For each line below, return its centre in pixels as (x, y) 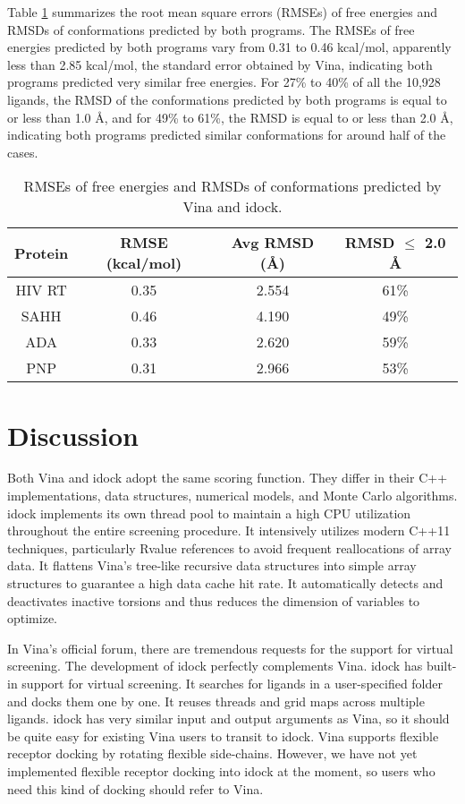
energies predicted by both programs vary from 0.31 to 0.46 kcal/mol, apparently (229, 47)
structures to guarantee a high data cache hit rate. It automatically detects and (225, 583)
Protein (42, 252)
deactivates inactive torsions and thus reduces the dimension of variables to (214, 600)
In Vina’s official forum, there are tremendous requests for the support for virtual (230, 648)
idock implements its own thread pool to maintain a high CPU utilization (209, 513)
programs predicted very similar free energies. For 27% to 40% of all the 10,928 (224, 82)
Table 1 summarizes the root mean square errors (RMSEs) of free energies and (223, 12)
